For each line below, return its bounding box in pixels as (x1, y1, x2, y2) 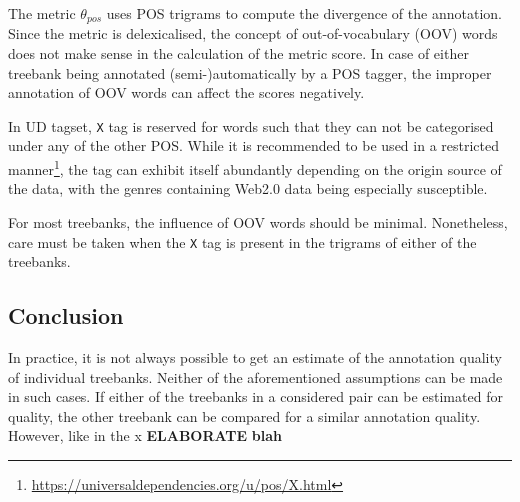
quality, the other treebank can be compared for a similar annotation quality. (8, 405, 481, 426)
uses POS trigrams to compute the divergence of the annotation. (106, 3, 502, 23)
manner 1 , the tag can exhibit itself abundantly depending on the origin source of (8, 156, 502, 179)
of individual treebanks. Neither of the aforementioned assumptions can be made (8, 366, 503, 387)
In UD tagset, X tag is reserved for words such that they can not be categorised (8, 115, 494, 136)
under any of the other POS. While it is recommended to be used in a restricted (8, 135, 500, 156)
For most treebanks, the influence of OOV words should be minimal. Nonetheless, (8, 211, 508, 232)
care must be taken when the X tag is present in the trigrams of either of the (8, 231, 477, 252)
